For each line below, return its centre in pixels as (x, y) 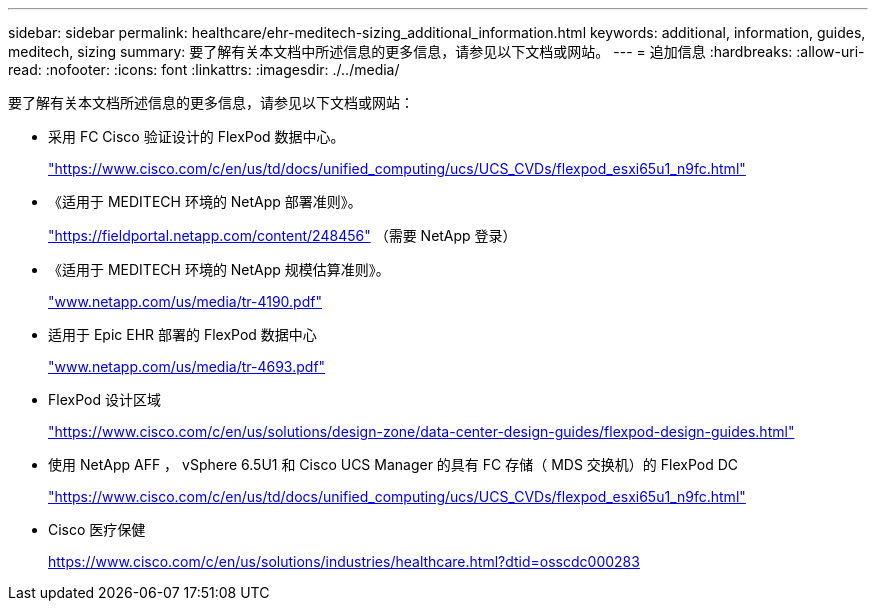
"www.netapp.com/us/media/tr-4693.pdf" (187, 366)
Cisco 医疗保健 (97, 529)
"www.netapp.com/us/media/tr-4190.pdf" (185, 301)
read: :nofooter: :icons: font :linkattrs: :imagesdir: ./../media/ (204, 69)
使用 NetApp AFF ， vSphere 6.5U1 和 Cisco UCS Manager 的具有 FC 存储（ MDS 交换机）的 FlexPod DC (393, 464)
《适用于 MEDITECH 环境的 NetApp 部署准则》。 (205, 201)
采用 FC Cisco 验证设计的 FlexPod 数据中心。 (196, 136)
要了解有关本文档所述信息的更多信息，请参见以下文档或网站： (211, 102)
